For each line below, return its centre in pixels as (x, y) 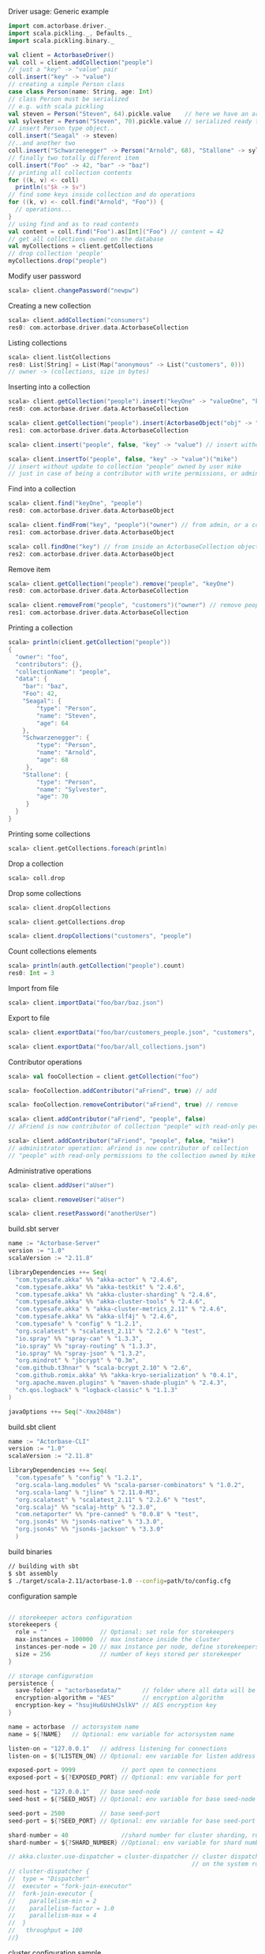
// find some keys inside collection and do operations (102, 195)
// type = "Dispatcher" (49, 1879)
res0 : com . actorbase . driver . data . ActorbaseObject (91, 511)
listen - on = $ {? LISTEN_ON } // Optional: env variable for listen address (132, 1756)
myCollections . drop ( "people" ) (58, 261)
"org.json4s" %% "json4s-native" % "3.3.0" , (90, 1522)
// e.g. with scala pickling (56, 106)
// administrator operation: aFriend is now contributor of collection (128, 1148)
